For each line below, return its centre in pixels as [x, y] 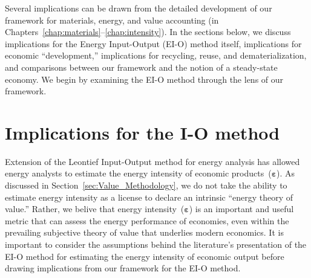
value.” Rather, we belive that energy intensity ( [95, 209]
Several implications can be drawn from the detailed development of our [139, 8]
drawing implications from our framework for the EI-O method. [123, 268]
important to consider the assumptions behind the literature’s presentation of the [156, 244]
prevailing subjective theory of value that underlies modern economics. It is [144, 232]
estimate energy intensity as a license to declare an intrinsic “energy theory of [149, 197]
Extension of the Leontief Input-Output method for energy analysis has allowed [152, 161]
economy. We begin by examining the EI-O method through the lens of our [144, 79]
